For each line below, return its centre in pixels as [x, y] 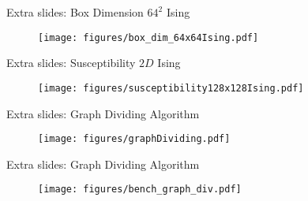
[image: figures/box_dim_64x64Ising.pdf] [148, 37]
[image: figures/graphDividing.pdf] [134, 139]
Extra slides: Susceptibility [71, 63]
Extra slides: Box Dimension [75, 12]
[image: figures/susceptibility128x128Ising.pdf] [171, 88]
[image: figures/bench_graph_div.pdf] [140, 190]
